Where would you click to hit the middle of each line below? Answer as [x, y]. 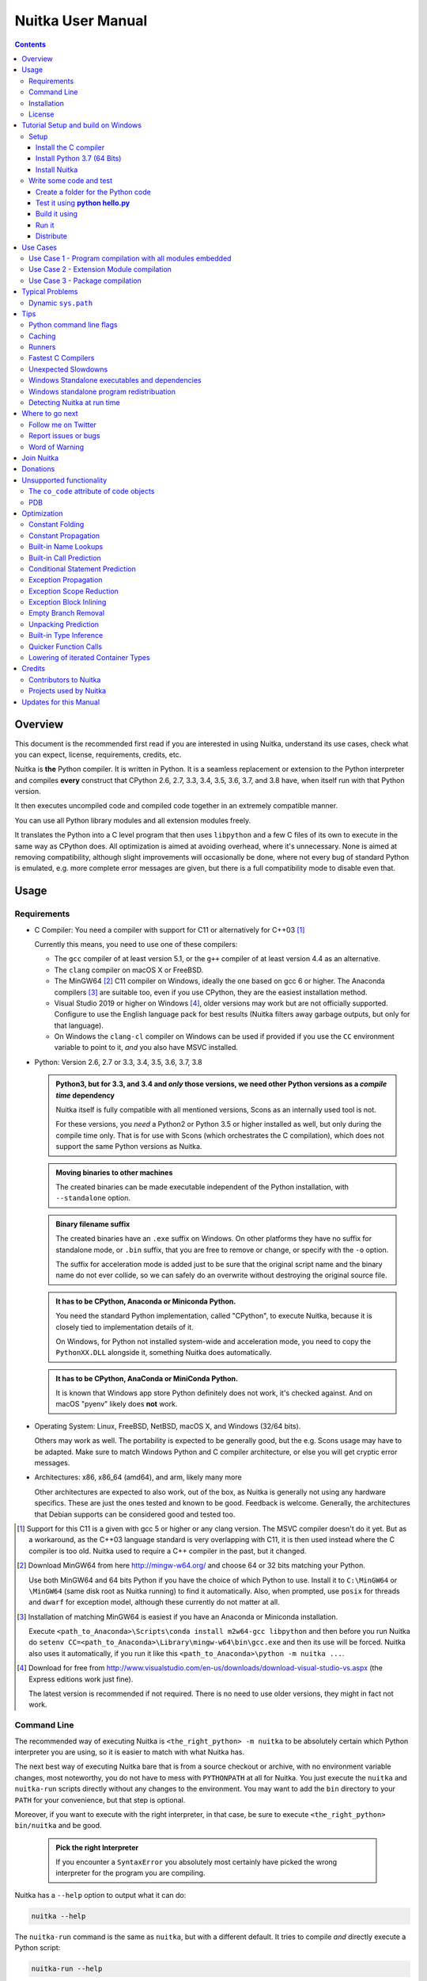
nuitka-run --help [67, 1969]
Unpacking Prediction [64, 624]
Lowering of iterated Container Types [89, 658]
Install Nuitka [57, 170]
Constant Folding [57, 525]
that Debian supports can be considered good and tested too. [135, 1514]
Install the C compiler [70, 147]
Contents [30, 44]
